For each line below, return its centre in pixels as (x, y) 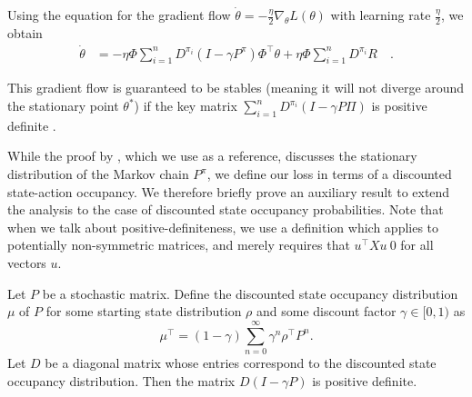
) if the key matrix (186, 106)
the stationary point (63, 106)
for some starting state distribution (144, 311)
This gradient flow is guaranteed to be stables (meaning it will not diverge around (236, 88)
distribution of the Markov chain (98, 174)
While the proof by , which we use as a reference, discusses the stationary (212, 156)
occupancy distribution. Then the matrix (121, 380)
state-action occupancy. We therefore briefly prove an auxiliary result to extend (229, 191)
